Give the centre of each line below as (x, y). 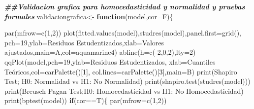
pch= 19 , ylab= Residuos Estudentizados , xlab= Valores (84, 42)
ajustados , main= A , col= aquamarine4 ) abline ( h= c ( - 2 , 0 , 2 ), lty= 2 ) (100, 52)
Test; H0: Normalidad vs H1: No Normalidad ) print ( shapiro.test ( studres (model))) (127, 81)
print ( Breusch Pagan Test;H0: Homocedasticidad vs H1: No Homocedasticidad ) (124, 91)
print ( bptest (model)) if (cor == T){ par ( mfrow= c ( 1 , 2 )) (86, 100)
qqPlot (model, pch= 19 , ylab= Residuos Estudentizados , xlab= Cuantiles (110, 61)
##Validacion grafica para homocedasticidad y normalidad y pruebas (125, 6)
